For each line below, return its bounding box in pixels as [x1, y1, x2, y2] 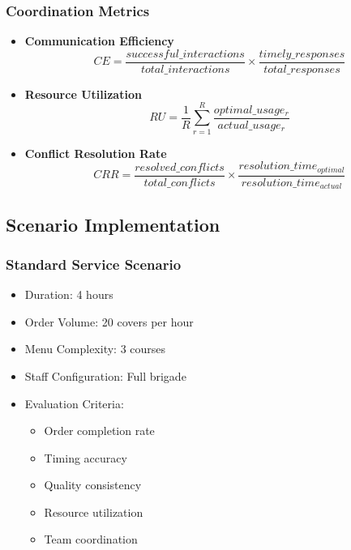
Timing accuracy [44, 449, 127, 466]
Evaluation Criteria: [24, 394, 124, 411]
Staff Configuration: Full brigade [24, 367, 186, 384]
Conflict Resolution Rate [24, 144, 167, 161]
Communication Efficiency [24, 32, 174, 49]
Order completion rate [44, 422, 155, 439]
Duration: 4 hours [24, 286, 113, 303]
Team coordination [44, 531, 138, 548]
